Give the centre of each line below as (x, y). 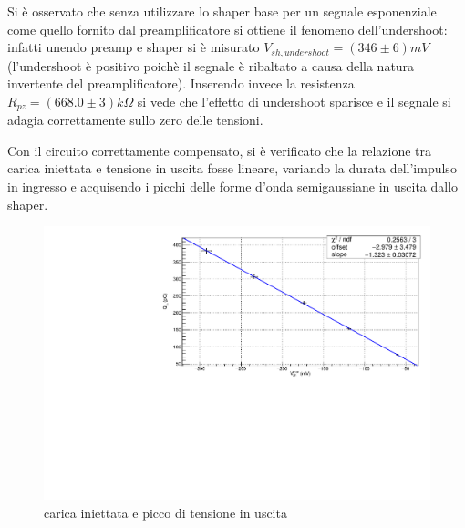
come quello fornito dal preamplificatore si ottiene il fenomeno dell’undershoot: (227, 29)
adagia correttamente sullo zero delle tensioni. (135, 120)
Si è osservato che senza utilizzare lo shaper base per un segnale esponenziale (222, 11)
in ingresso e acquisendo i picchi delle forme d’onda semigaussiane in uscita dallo (233, 186)
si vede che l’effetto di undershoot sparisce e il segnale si (294, 101)
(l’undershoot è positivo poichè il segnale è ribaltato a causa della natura (211, 65)
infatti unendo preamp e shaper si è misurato (134, 47)
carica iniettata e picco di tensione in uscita (165, 512)
